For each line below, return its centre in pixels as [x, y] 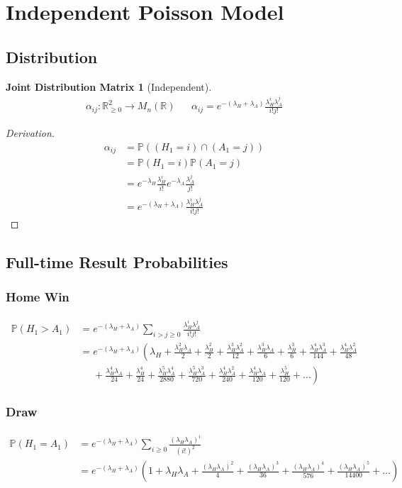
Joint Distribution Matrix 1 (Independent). [109, 86]
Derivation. [30, 133]
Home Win [38, 297]
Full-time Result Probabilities [117, 261]
